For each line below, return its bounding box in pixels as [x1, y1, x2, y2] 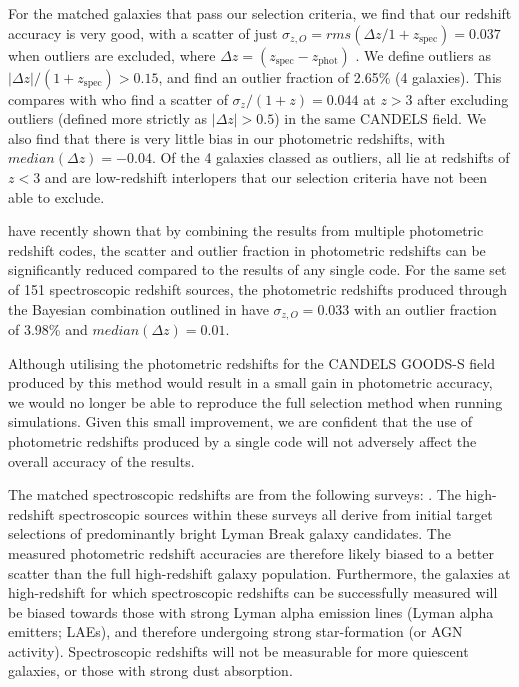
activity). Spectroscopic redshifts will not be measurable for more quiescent [8, 640, 469, 661]
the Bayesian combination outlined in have [8, 298, 269, 319]
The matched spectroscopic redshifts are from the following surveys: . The [8, 484, 461, 505]
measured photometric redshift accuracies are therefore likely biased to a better [8, 542, 494, 563]
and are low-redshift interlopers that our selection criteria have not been [44, 166, 488, 187]
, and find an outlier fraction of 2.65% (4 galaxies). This [158, 66, 502, 87]
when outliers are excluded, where [8, 44, 216, 65]
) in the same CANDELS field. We [274, 108, 487, 129]
